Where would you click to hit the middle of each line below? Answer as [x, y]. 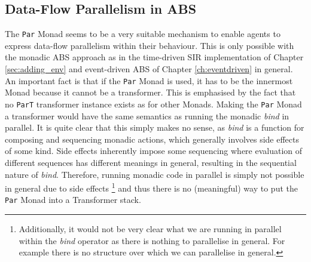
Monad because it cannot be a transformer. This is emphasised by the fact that [150, 92]
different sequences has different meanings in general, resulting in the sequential [151, 162]
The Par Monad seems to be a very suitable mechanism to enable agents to [143, 34]
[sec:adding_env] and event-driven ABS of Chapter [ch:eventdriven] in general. [149, 69]
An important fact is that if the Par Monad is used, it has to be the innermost [149, 80]
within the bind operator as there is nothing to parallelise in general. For [152, 240]
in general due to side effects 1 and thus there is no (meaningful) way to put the [151, 187]
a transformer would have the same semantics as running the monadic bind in [147, 115]
